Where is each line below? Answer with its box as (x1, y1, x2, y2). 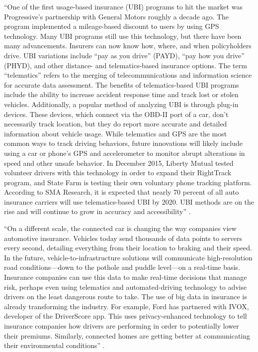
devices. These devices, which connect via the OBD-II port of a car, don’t (4, 109, 229, 119)
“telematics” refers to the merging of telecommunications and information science (4, 70, 252, 80)
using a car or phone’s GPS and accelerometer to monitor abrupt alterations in (4, 147, 245, 158)
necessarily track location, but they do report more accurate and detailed (4, 118, 227, 129)
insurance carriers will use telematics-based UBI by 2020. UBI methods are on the (4, 196, 255, 207)
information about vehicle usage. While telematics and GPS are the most (4, 128, 227, 138)
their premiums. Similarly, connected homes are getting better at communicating (4, 330, 251, 341)
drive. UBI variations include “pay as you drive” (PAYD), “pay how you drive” (4, 50, 245, 60)
